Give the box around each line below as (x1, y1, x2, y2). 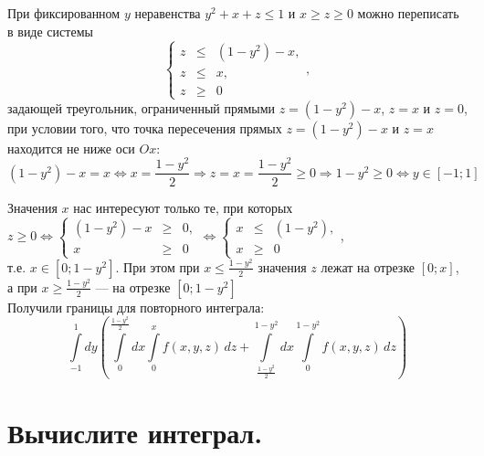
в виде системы (7, 21, 93, 40)
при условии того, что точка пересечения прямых (7, 118, 282, 137)
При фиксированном (7, 4, 121, 22)
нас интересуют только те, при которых (73, 197, 293, 217)
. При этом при (115, 257, 200, 276)
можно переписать (357, 4, 459, 22)
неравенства (134, 4, 201, 22)
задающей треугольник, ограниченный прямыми (7, 98, 276, 117)
